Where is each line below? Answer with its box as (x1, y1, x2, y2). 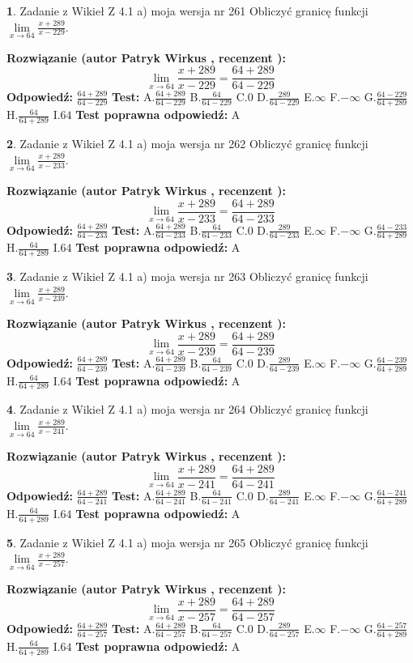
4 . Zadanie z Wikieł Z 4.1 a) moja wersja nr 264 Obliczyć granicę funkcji (6, 401, 368, 418)
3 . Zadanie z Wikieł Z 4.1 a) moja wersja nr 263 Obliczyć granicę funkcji (6, 268, 368, 285)
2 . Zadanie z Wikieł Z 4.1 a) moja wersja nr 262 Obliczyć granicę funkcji (6, 135, 368, 152)
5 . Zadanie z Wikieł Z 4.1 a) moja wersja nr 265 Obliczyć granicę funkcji (6, 533, 368, 550)
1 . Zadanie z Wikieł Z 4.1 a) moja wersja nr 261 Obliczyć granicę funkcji (6, 2, 368, 19)
